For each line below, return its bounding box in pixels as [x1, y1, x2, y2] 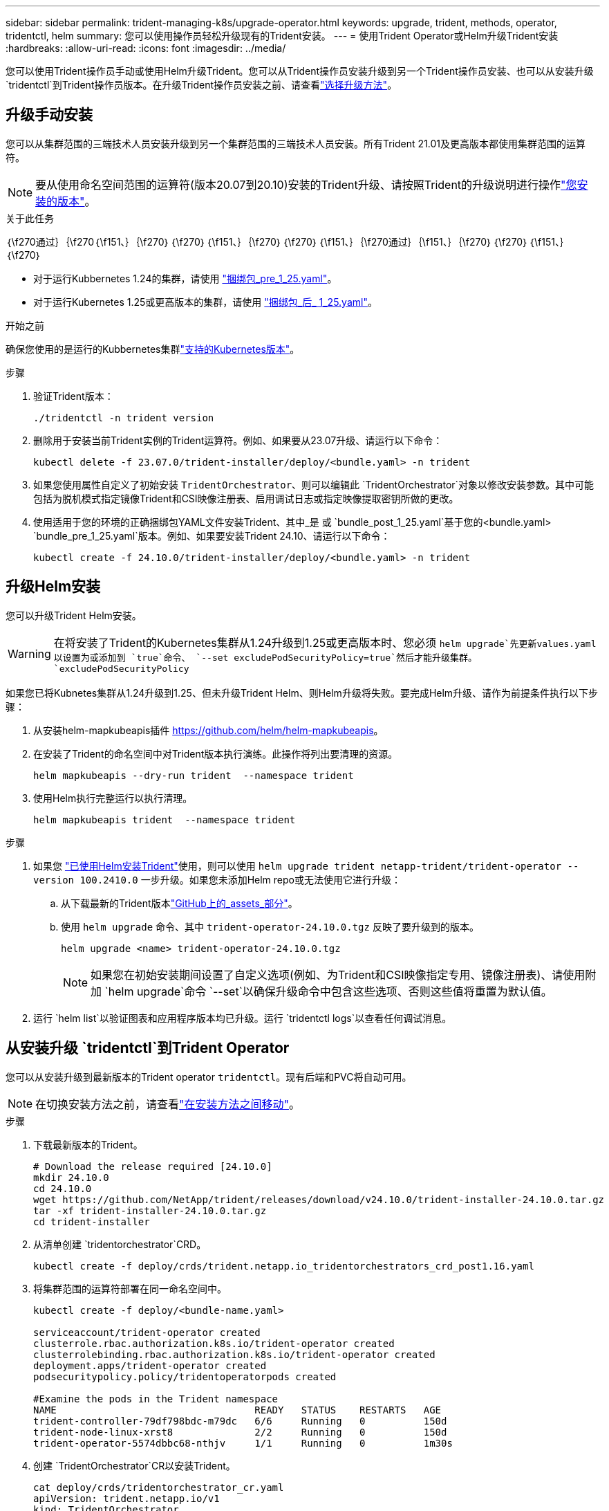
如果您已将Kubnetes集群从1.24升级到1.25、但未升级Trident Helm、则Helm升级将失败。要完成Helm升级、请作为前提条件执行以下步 [6, 686, 599, 699]
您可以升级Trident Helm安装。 [6, 609, 142, 621]
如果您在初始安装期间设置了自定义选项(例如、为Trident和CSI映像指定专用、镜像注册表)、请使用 [91, 967, 585, 982]
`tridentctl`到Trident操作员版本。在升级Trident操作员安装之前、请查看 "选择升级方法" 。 [6, 79, 397, 91]
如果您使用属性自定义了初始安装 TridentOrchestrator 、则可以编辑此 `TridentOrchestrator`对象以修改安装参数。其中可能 [33, 478, 594, 491]
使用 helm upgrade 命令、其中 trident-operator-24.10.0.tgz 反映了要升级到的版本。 [61, 920, 479, 933]
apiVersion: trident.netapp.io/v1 [33, 1492, 220, 1504]
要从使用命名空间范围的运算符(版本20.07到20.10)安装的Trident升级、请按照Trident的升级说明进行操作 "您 [35, 177, 577, 192]
